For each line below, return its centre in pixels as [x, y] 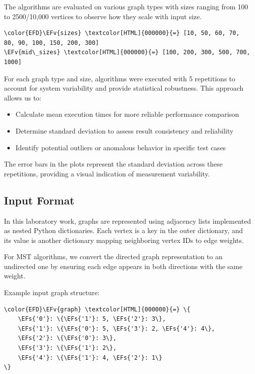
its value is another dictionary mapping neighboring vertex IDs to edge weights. [124, 240]
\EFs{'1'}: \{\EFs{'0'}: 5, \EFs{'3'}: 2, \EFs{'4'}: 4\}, [116, 328]
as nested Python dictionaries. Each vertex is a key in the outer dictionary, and [124, 230]
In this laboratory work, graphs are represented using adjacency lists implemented [127, 221]
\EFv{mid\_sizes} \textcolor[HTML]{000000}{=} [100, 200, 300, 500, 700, [127, 52]
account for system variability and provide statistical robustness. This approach [124, 88]
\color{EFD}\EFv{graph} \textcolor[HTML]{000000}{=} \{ [97, 309]
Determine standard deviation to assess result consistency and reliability [124, 130]
